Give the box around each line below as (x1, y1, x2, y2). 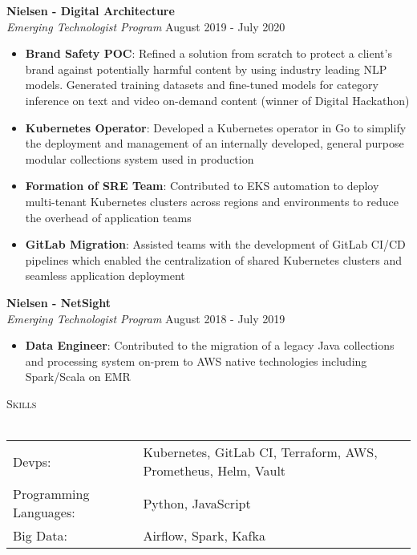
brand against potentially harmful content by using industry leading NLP (25, 60, 387, 77)
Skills (6, 395, 37, 411)
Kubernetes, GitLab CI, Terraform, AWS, (143, 443, 378, 462)
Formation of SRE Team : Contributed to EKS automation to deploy (25, 177, 379, 194)
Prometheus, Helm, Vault (143, 461, 286, 480)
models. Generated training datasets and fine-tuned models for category (25, 76, 379, 93)
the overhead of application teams (25, 209, 192, 225)
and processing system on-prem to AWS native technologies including (25, 352, 367, 369)
